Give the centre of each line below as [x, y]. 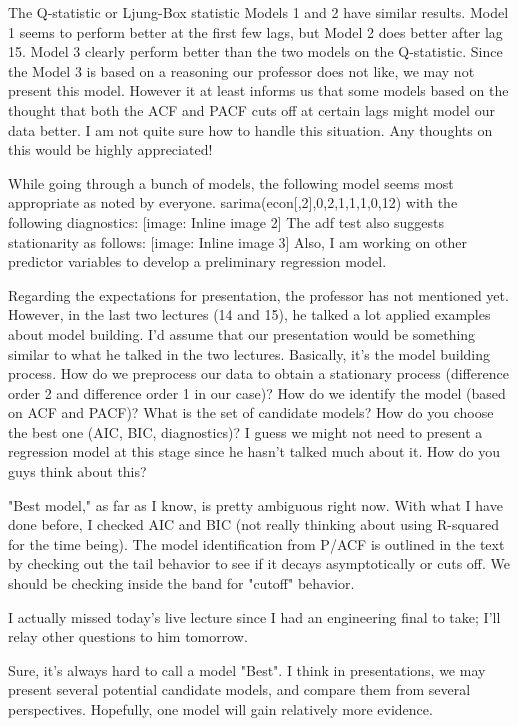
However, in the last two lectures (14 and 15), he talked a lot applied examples [249, 314]
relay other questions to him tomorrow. [128, 636]
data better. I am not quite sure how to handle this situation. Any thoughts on [250, 129]
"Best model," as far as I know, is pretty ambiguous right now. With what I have [255, 504]
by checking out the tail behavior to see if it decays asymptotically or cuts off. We [259, 563]
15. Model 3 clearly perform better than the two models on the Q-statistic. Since [255, 51]
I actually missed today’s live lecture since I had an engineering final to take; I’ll [254, 616]
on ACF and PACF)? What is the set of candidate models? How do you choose [251, 412]
